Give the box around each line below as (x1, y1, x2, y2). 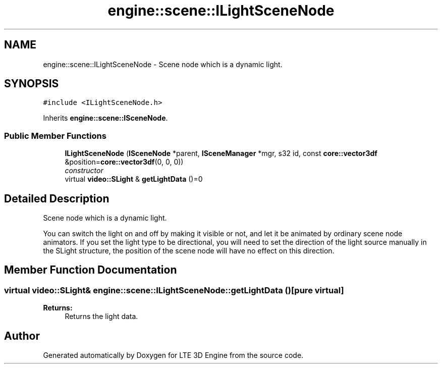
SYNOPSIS (4, 77, 59, 90)
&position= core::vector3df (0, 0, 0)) (65, 157, 184, 167)
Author (4, 329, 40, 342)
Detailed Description (4, 192, 109, 205)
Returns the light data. (65, 312, 138, 321)
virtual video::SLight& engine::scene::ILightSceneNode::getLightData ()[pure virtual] (4, 285, 344, 295)
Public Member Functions (4, 130, 106, 141)
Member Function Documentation (4, 264, 177, 277)
